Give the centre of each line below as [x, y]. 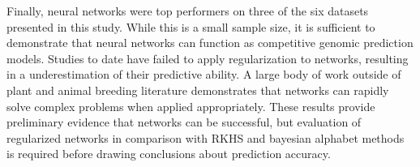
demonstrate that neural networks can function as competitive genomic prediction [210, 43]
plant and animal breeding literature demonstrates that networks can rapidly [198, 90]
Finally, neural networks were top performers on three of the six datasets [188, 11]
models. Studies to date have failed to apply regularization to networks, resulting [208, 58]
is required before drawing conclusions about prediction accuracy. [169, 154]
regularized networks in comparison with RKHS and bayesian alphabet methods [206, 137]
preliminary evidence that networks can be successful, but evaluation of [184, 122]
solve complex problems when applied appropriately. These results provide [191, 106]
